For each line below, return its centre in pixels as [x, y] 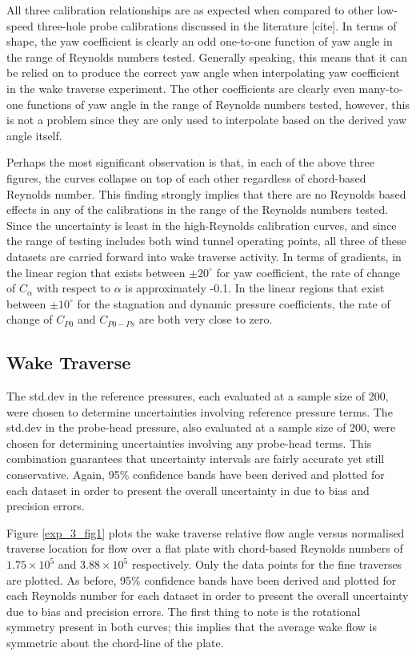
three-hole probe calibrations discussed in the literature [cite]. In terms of [217, 25]
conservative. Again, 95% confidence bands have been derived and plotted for [196, 475]
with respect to [73, 288]
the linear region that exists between [96, 272]
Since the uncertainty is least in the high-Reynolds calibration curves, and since [202, 225]
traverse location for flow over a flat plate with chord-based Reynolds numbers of [205, 548]
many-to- [381, 88]
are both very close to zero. [206, 319]
